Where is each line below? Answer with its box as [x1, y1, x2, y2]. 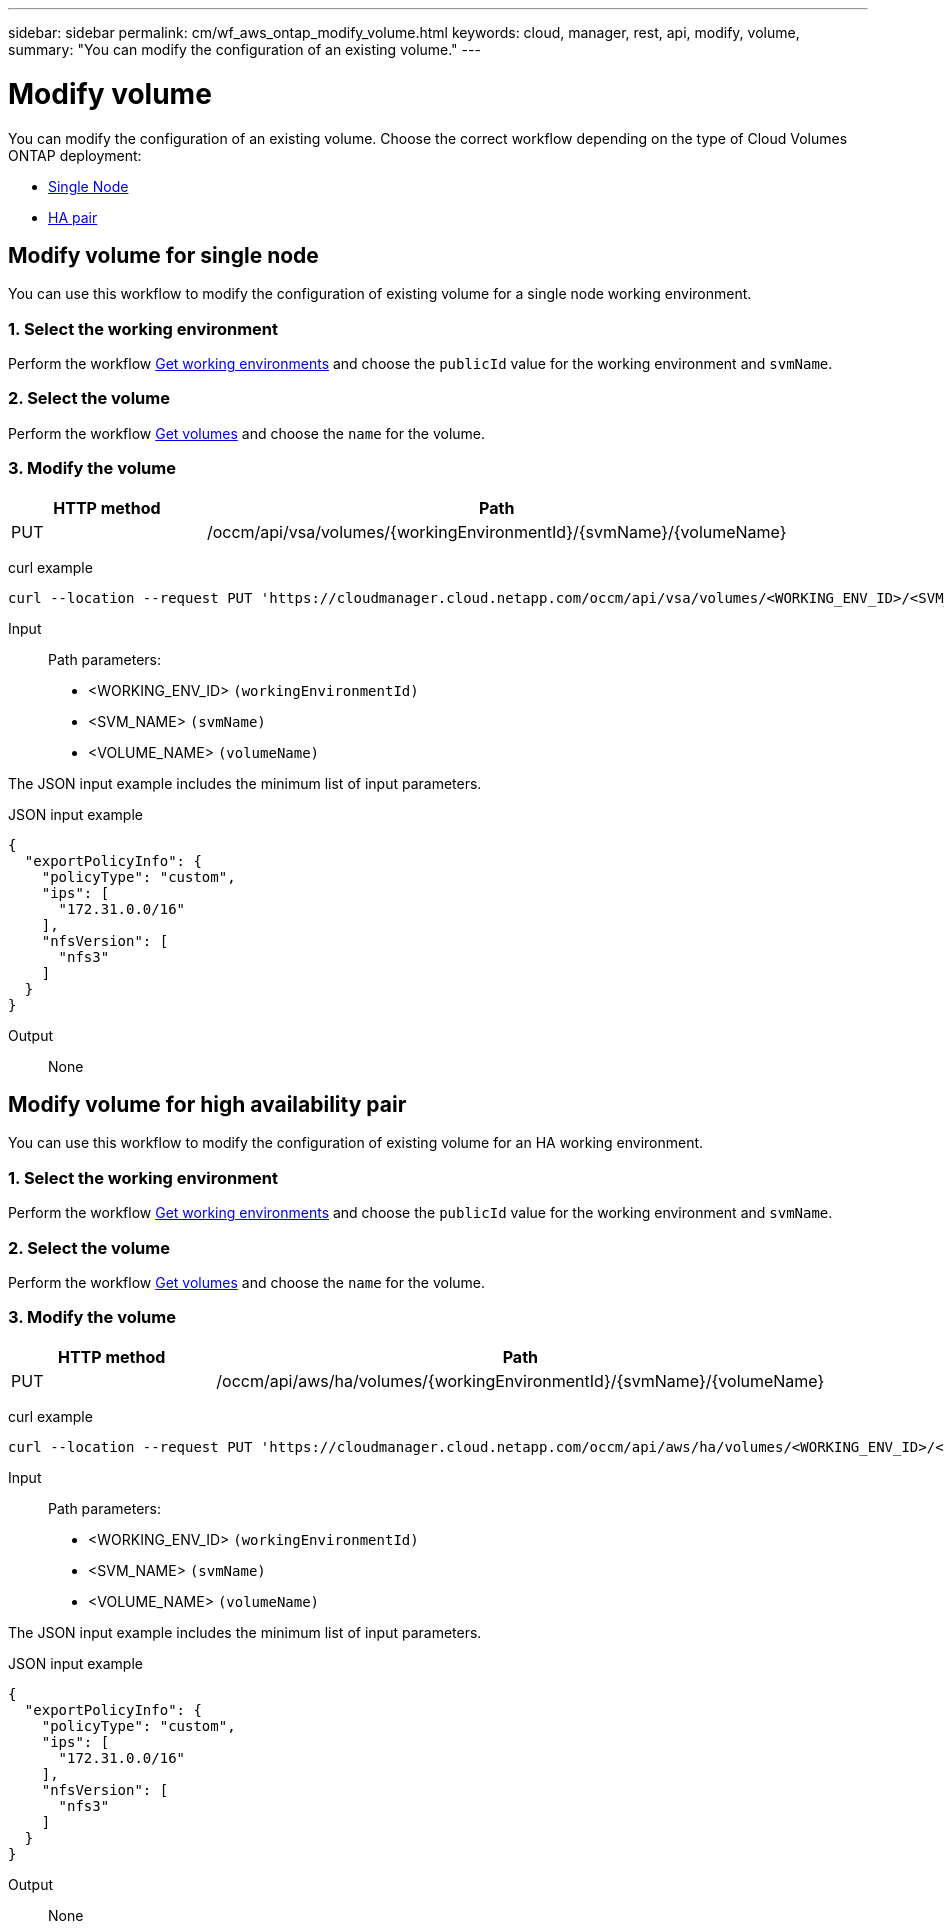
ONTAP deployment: [8, 146, 142, 164]
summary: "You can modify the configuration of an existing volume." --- [8, 41, 481, 58]
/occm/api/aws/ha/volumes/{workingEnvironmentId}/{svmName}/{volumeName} [216, 1370, 825, 1391]
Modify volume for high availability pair [8, 1092, 407, 1118]
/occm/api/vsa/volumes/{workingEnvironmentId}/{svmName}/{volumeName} [206, 521, 787, 542]
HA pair [48, 208, 98, 226]
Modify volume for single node [8, 242, 319, 268]
